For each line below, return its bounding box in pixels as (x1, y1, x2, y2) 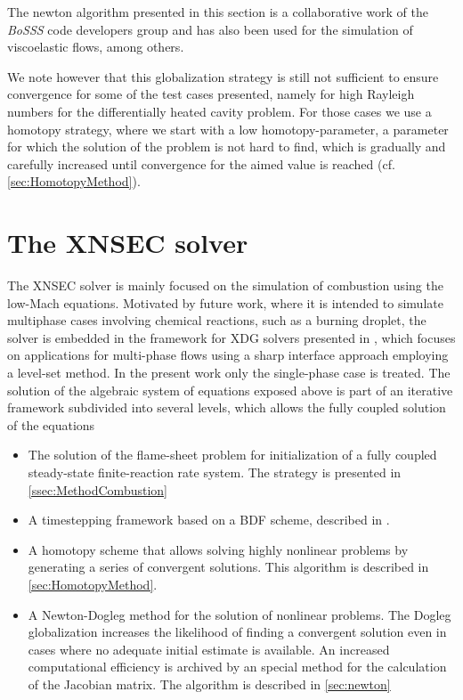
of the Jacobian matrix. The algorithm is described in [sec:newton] (28, 674, 391, 693)
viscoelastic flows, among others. (7, 37, 184, 56)
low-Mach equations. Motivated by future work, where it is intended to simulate (7, 293, 443, 312)
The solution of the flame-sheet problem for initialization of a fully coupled (28, 445, 437, 464)
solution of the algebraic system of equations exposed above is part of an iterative (7, 380, 453, 399)
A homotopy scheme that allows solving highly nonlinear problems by (28, 540, 409, 558)
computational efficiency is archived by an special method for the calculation (28, 657, 447, 676)
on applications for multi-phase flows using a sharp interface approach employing (7, 346, 449, 364)
